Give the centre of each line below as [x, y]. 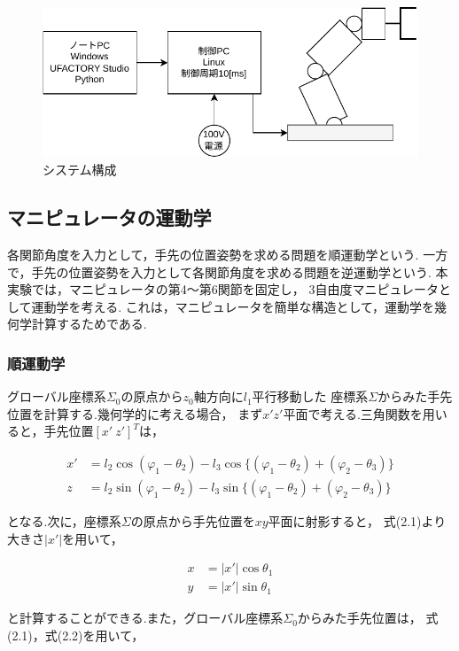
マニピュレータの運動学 [109, 217]
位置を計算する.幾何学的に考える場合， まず [135, 413]
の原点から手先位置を [193, 521]
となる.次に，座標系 [64, 521]
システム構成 [80, 170]
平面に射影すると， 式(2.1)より [357, 521]
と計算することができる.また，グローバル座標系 [145, 618]
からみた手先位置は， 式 [368, 618]
